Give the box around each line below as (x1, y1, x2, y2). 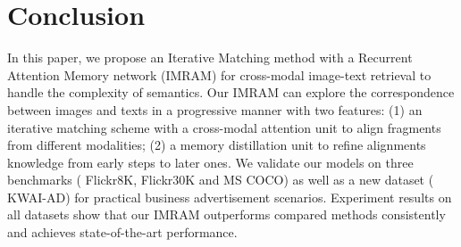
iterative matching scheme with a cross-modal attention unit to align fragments (7, 118, 441, 136)
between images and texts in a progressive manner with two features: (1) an (7, 100, 423, 119)
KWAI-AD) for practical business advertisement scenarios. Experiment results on (7, 187, 452, 206)
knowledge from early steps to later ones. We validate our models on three (7, 152, 414, 171)
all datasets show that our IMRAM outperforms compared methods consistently (7, 205, 446, 224)
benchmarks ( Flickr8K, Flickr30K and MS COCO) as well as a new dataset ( (7, 170, 434, 189)
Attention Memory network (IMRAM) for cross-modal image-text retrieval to (7, 65, 432, 84)
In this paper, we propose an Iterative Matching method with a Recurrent (7, 48, 413, 67)
